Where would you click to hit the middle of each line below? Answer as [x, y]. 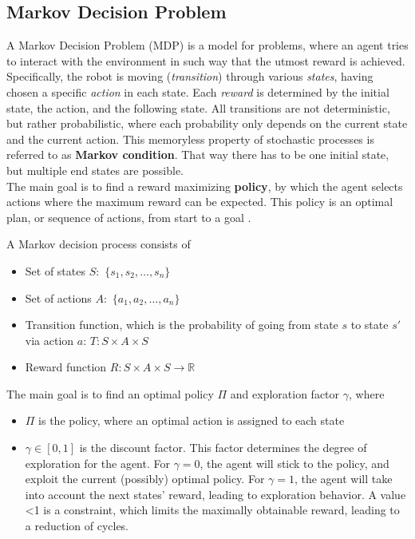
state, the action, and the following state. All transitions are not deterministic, [198, 107]
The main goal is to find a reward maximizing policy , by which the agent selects [205, 186]
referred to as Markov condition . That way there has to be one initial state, [198, 155]
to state [370, 325]
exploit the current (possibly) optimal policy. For [145, 479]
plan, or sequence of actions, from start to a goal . [129, 217]
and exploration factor [285, 393]
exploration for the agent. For [97, 463]
